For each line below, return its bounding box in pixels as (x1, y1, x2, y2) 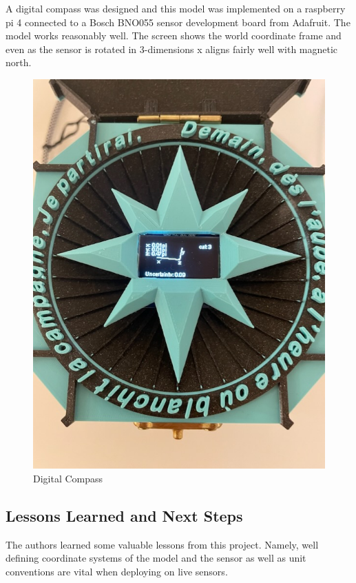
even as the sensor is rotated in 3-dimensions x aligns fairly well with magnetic (6, 41, 338, 56)
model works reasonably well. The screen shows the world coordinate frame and (6, 28, 342, 43)
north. (6, 55, 32, 70)
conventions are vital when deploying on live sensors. (6, 564, 228, 578)
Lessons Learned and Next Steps (6, 504, 243, 526)
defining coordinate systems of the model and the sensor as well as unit (6, 551, 306, 565)
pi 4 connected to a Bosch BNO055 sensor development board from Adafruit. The (6, 14, 350, 29)
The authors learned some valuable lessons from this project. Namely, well (6, 537, 319, 551)
